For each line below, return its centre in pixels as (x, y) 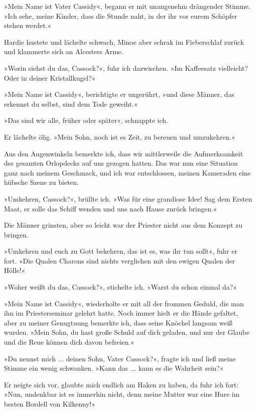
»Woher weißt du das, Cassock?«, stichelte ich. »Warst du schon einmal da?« (121, 287)
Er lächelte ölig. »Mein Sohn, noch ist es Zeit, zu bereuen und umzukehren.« (120, 136)
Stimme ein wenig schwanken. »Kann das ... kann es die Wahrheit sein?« (114, 368)
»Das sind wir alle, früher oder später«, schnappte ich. (86, 120)
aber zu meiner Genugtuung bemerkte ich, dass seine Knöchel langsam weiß (118, 322)
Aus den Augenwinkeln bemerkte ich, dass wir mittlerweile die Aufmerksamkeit (124, 153)
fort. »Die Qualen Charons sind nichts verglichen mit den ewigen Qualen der (120, 260)
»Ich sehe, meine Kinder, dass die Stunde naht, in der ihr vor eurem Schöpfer (121, 15)
